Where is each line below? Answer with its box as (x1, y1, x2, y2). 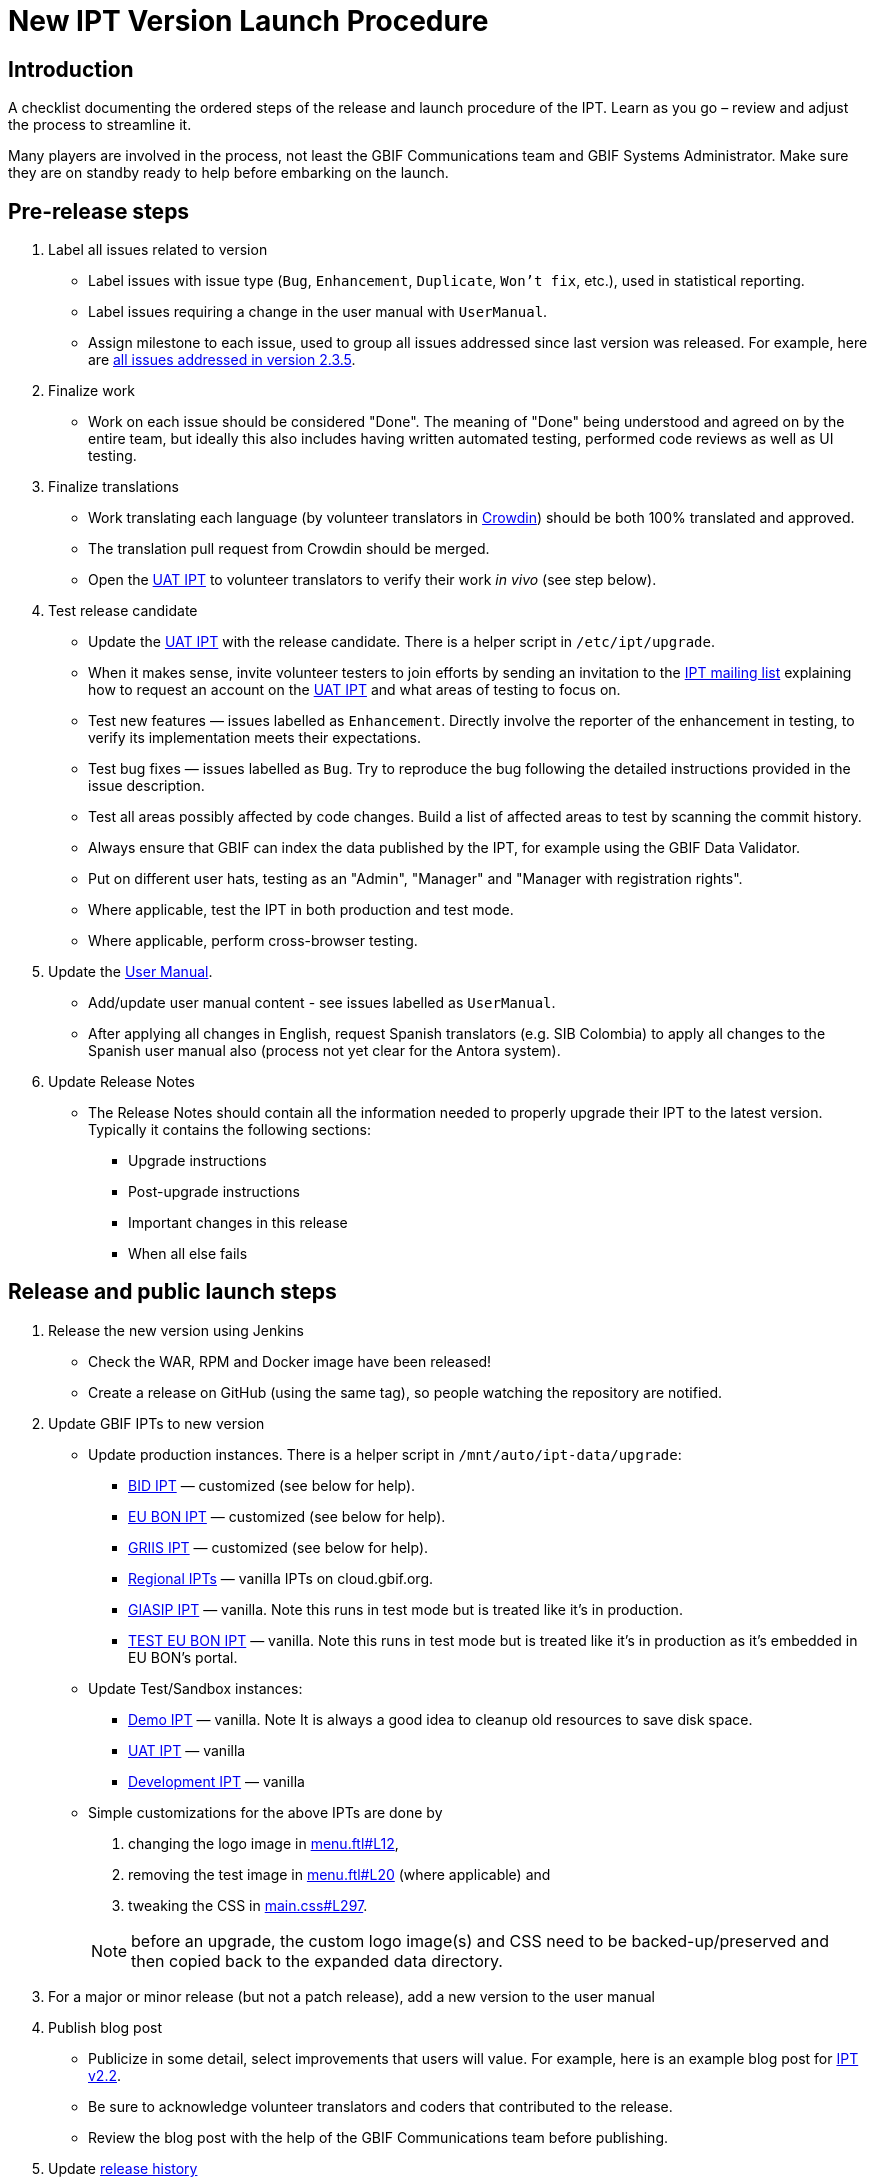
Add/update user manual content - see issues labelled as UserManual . (88, 994, 556, 1012)
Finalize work (48, 382, 135, 400)
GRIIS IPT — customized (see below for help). (128, 1538, 429, 1556)
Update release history (48, 2159, 198, 2177)
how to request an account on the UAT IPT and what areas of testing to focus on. (88, 681, 621, 699)
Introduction (8, 56, 134, 82)
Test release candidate (48, 602, 198, 620)
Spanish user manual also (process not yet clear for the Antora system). (88, 1042, 561, 1060)
